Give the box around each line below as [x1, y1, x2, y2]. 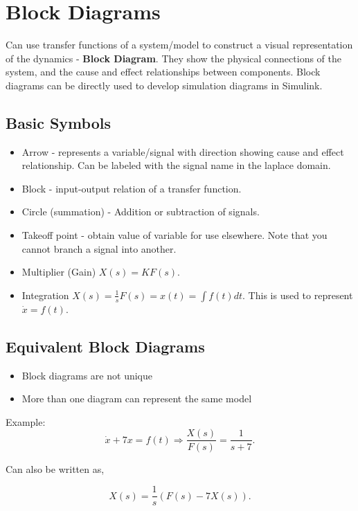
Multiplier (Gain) [21, 265, 96, 279]
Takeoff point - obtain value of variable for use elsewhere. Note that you [21, 228, 328, 242]
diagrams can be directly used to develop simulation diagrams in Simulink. [6, 78, 323, 92]
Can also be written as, [6, 461, 105, 476]
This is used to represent [248, 287, 353, 302]
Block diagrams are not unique [21, 368, 152, 382]
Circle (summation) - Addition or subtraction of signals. [21, 204, 260, 219]
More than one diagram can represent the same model [21, 391, 252, 406]
